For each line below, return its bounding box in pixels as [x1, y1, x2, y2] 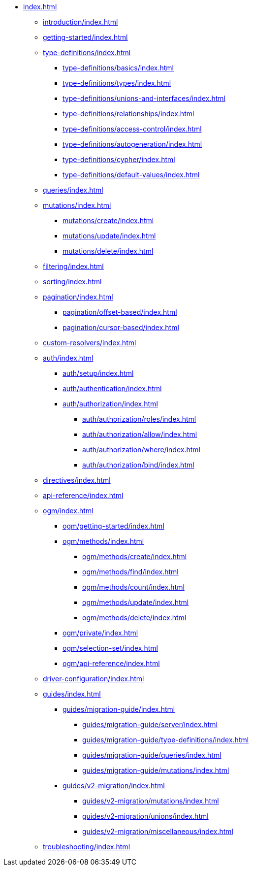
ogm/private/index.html [63, 629, 138, 637]
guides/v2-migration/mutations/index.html [82, 797, 219, 805]
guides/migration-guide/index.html [63, 705, 175, 713]
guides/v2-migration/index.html [63, 781, 165, 790]
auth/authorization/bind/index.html [82, 461, 194, 469]
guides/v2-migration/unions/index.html [82, 812, 209, 820]
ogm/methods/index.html [63, 537, 144, 545]
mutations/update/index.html [63, 232, 156, 240]
